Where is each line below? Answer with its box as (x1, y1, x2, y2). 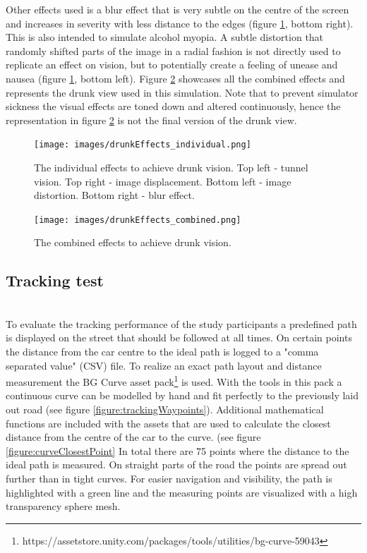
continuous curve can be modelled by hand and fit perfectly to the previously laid (6, 388, 359, 403)
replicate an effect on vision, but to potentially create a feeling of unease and (6, 57, 338, 72)
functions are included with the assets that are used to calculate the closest (6, 415, 331, 430)
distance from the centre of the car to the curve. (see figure (6, 430, 261, 444)
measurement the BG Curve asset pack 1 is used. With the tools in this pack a (6, 372, 342, 389)
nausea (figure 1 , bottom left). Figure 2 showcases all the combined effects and (6, 71, 345, 85)
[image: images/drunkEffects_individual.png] (34, 140, 251, 150)
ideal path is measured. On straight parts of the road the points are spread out (6, 457, 347, 472)
